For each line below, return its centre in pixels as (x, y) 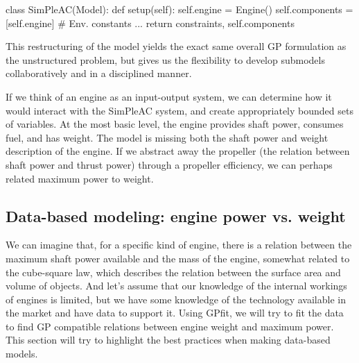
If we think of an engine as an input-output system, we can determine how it (169, 96)
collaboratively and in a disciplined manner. (99, 73)
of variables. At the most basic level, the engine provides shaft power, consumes (175, 124)
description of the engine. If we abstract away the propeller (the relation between (178, 151)
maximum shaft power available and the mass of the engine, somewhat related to (178, 258)
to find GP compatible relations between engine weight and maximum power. (170, 326)
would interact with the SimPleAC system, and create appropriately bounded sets (179, 110)
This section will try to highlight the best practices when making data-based (168, 340)
